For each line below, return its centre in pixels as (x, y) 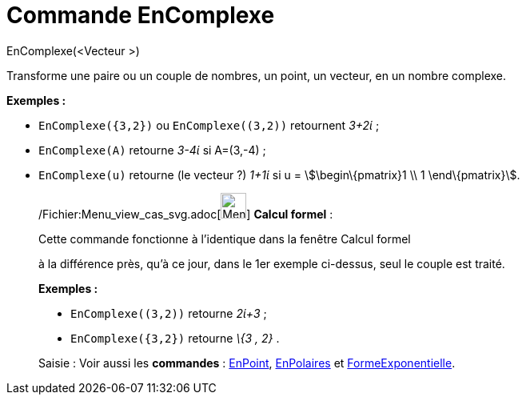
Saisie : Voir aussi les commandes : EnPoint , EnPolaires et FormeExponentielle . (247, 363)
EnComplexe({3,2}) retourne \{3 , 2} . (175, 338)
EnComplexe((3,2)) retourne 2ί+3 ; (169, 313)
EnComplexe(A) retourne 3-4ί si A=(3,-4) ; (152, 150)
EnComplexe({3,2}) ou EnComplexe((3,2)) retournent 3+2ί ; (209, 125)
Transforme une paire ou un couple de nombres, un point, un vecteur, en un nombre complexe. (257, 75)
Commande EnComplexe (141, 15)
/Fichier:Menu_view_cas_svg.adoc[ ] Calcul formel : (186, 214)
